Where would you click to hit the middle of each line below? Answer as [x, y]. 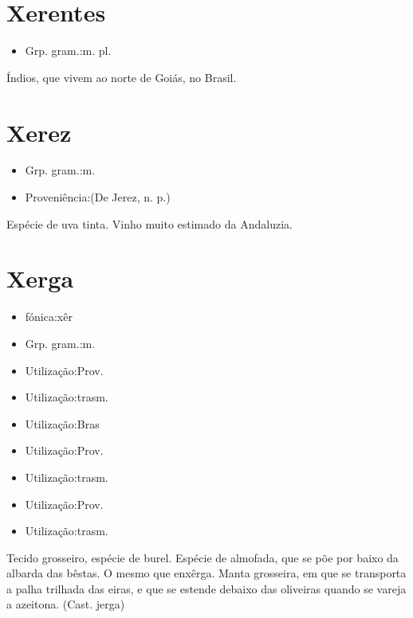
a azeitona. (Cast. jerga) [66, 604]
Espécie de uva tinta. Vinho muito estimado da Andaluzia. [149, 223]
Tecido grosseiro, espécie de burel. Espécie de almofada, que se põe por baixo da [203, 557]
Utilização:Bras [62, 423]
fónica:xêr [49, 317]
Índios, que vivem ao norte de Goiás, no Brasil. [122, 77]
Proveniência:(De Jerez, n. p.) [98, 197]
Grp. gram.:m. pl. [68, 51]
